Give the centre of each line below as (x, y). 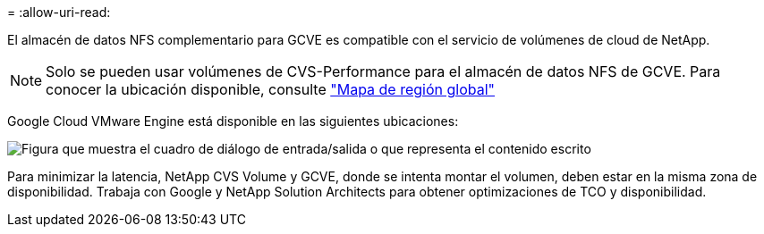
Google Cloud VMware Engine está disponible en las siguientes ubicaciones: (233, 121)
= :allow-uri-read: (59, 12)
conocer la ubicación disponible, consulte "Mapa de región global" (271, 89)
